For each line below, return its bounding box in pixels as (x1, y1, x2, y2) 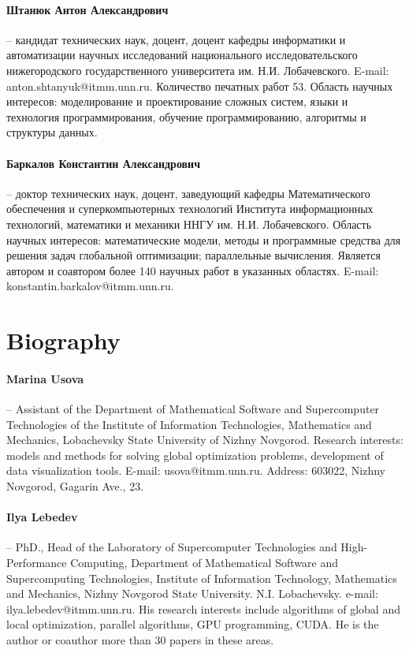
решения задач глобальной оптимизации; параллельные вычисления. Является (6, 247, 381, 263)
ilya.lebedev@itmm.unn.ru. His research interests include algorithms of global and (6, 600, 400, 617)
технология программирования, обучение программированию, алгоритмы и (6, 108, 366, 125)
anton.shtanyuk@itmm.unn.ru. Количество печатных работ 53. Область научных (6, 77, 393, 94)
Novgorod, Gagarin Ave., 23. (6, 478, 144, 494)
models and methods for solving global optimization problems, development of (6, 446, 384, 463)
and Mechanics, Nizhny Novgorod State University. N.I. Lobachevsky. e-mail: (6, 585, 378, 602)
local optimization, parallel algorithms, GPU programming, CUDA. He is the (6, 616, 379, 632)
